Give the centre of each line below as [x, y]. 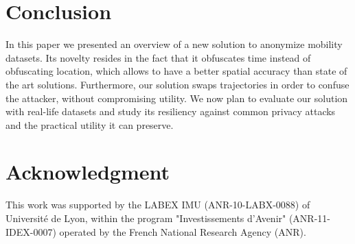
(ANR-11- [309, 218]
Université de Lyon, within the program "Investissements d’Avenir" [146, 218]
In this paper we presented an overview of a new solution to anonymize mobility [174, 44]
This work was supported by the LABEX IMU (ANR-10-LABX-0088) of [158, 205]
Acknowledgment [88, 172]
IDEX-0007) [31, 231]
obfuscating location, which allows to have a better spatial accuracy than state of [176, 71]
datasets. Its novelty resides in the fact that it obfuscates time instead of [158, 57]
